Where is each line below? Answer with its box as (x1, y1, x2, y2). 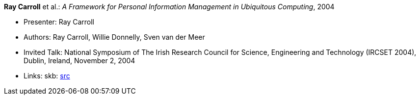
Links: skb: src (24, 72, 70, 80)
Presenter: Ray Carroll (24, 18, 95, 26)
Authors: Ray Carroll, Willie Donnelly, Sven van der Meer (24, 33, 205, 41)
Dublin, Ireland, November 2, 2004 (24, 56, 135, 65)
